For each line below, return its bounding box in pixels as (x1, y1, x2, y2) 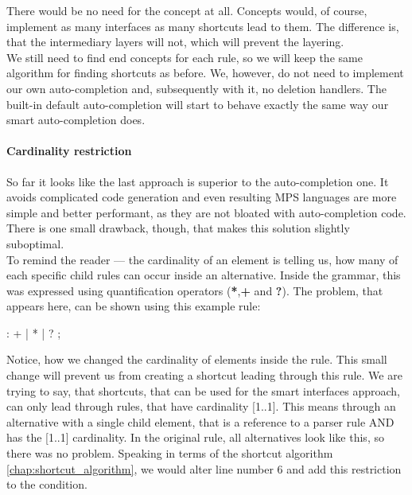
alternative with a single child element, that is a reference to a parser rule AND (6, 413, 395, 430)
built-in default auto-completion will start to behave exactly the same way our (6, 95, 389, 112)
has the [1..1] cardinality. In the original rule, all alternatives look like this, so (6, 429, 384, 446)
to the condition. (6, 476, 87, 493)
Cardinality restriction (6, 142, 132, 159)
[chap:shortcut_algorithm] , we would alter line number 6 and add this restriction (6, 460, 402, 477)
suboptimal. (6, 235, 64, 251)
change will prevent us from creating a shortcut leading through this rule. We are (6, 367, 402, 384)
